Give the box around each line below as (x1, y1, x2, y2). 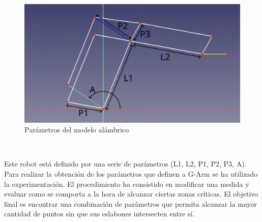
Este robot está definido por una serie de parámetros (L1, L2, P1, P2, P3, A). (4, 158, 247, 169)
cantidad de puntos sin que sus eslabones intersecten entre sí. (4, 208, 194, 219)
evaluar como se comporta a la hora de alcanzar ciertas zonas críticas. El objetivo (4, 188, 258, 199)
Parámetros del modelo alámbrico (24, 124, 129, 135)
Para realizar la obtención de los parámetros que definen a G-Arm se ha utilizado (4, 169, 258, 179)
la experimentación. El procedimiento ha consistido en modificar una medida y (4, 178, 249, 189)
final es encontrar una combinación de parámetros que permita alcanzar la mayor (4, 198, 257, 209)
